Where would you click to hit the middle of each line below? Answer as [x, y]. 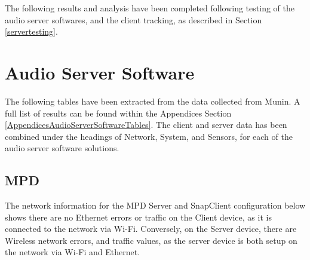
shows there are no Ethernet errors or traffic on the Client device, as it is [138, 217]
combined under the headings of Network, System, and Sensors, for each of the [149, 136]
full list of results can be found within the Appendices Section [118, 113]
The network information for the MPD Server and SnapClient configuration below [155, 205]
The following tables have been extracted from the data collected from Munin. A [153, 101]
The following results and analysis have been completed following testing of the [150, 8]
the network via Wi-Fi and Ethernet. [73, 252]
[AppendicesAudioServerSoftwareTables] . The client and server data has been [146, 125]
